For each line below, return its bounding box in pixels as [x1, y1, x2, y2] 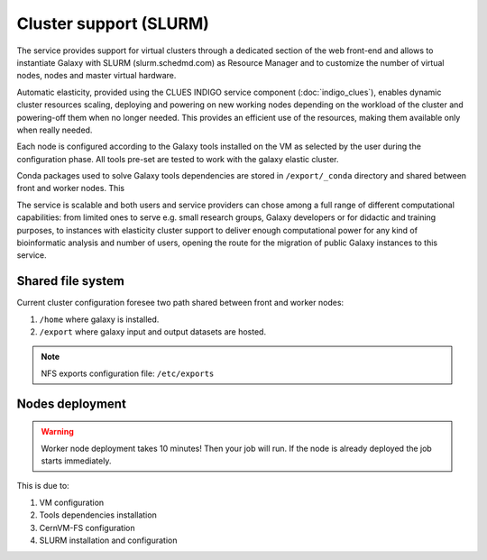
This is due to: [16, 481, 69, 491]
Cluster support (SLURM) [16, 14, 209, 33]
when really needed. [16, 124, 93, 135]
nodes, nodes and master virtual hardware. [16, 70, 177, 81]
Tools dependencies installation [39, 510, 157, 520]
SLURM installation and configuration [39, 535, 178, 546]
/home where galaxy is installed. [39, 314, 160, 325]
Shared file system [16, 273, 125, 289]
